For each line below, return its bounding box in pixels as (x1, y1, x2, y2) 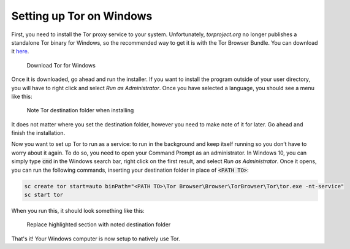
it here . (11, 48, 29, 55)
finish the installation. (11, 129, 66, 137)
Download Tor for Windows (26, 61, 96, 69)
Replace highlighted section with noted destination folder (26, 221, 171, 228)
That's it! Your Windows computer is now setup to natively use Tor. (11, 235, 180, 242)
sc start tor (24, 191, 64, 198)
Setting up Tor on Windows (11, 9, 153, 23)
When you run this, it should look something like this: (11, 207, 145, 214)
